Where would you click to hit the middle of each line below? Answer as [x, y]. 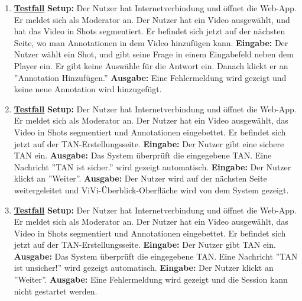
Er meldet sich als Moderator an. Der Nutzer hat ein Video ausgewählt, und [152, 19]
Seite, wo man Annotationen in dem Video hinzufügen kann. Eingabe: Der [151, 42]
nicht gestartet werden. [56, 291]
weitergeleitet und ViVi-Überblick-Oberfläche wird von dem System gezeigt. [151, 190]
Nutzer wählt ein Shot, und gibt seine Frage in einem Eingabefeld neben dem [154, 54]
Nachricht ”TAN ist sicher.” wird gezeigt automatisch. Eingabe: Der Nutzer [152, 166]
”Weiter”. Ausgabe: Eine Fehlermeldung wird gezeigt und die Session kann [151, 279]
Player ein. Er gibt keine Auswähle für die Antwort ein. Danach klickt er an [151, 65]
